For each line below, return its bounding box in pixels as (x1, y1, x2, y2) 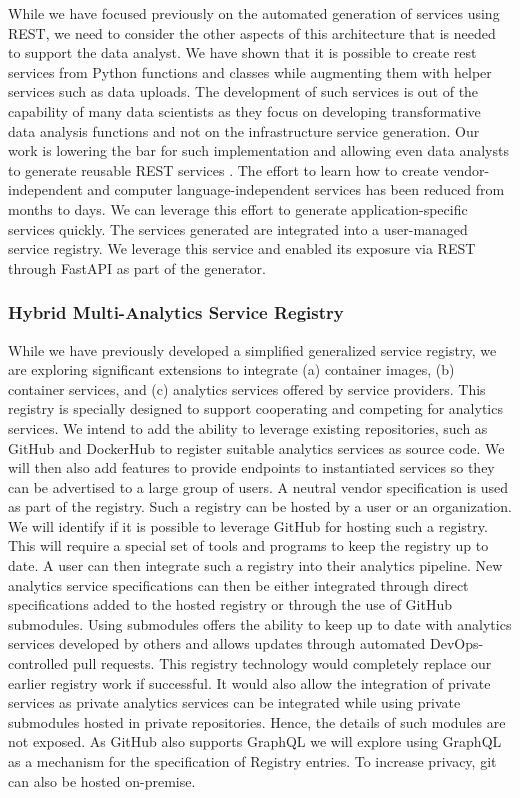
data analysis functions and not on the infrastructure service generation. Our (8, 120, 480, 141)
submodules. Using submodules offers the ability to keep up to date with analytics (8, 613, 512, 634)
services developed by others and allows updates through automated (8, 633, 426, 654)
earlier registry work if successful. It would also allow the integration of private (8, 672, 491, 693)
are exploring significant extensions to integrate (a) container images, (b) (8, 359, 455, 380)
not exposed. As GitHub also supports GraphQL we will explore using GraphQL (8, 731, 502, 752)
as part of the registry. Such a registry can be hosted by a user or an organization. (8, 496, 512, 517)
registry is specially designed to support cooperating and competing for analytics (8, 398, 503, 419)
